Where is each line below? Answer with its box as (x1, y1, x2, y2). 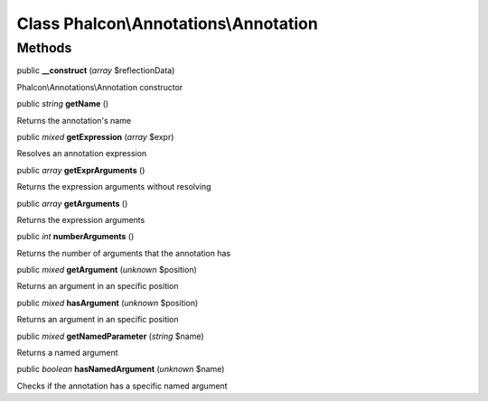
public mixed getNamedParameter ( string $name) (16, 331, 204, 341)
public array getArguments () (16, 198, 128, 209)
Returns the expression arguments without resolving (16, 182, 211, 192)
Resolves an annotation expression (16, 148, 147, 159)
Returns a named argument (16, 348, 118, 359)
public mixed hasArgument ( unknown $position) (16, 297, 199, 308)
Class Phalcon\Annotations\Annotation (16, 14, 318, 33)
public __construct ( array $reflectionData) (16, 65, 175, 76)
